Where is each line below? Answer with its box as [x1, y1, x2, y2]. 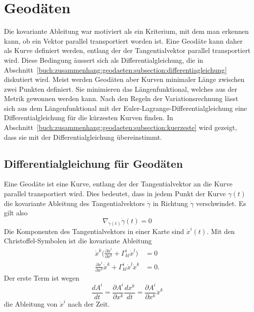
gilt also [4, 208, 28, 218]
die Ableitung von [4, 299, 58, 309]
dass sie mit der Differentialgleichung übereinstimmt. [4, 131, 162, 142]
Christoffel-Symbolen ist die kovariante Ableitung [4, 235, 152, 246]
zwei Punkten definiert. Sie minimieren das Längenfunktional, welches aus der [4, 83, 237, 94]
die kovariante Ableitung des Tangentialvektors [4, 198, 145, 208]
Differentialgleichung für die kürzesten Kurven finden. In [4, 112, 173, 123]
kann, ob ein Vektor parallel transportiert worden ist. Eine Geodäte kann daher [4, 35, 243, 46]
